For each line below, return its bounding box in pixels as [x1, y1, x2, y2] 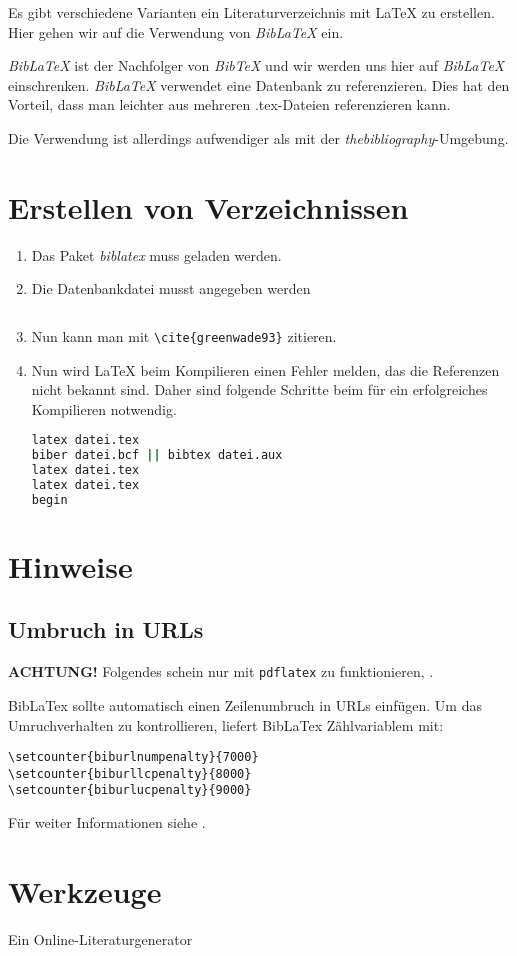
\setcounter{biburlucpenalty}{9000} [8, 783, 252, 798]
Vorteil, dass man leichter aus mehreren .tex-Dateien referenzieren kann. [8, 94, 451, 115]
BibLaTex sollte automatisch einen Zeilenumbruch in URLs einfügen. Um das [8, 694, 482, 715]
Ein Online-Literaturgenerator [8, 928, 193, 949]
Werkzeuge [8, 870, 162, 911]
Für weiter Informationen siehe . [8, 812, 206, 833]
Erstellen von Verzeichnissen [8, 186, 409, 227]
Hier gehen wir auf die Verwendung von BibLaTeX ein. [8, 21, 344, 42]
